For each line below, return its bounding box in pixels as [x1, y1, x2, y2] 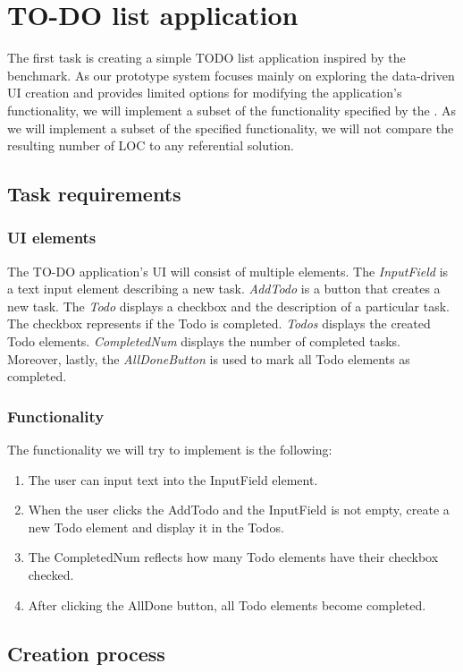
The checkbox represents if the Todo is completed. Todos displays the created [7, 314, 431, 333]
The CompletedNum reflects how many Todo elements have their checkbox [28, 548, 439, 566]
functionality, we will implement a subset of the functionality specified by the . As [7, 100, 456, 119]
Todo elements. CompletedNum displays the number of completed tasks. [7, 332, 401, 351]
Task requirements [7, 180, 181, 208]
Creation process [7, 639, 165, 667]
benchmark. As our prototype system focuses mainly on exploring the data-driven [7, 65, 455, 84]
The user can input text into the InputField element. [28, 470, 318, 489]
